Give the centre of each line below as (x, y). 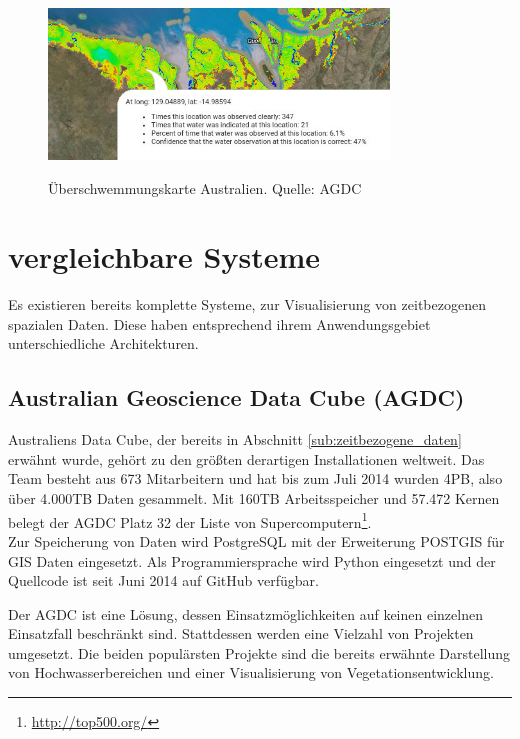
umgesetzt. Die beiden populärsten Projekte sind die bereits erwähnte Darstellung (259, 652)
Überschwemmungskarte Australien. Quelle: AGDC (205, 187)
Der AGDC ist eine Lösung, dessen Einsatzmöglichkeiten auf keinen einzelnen (245, 613)
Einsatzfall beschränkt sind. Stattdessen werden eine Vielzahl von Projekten (241, 633)
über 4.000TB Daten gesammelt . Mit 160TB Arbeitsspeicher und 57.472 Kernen (254, 498)
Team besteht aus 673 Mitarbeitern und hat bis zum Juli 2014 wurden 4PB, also (255, 478)
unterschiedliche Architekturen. (103, 343)
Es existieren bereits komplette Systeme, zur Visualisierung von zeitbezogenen (247, 304)
